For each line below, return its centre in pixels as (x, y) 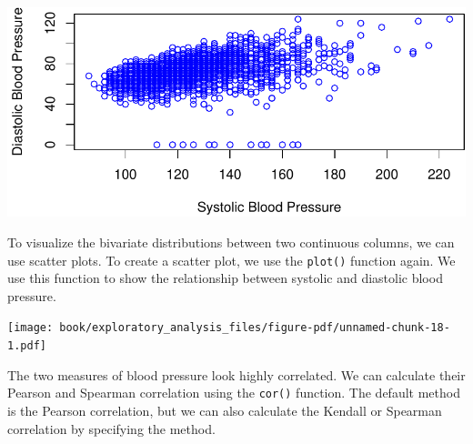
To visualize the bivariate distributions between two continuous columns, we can (231, 242)
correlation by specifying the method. (111, 428)
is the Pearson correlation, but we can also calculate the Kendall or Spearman (225, 410)
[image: (30, 328)
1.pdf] (27, 346)
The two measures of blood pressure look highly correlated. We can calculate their (236, 374)
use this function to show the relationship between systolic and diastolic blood (225, 278)
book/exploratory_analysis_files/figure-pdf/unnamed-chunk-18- (255, 328)
